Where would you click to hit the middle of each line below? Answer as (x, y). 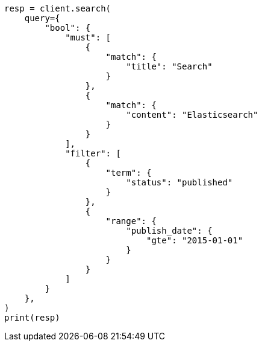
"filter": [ (93, 153)
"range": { (131, 221)
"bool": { (68, 28)
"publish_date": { (169, 231)
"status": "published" (179, 182)
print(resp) (32, 318)
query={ (42, 18)
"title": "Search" (169, 66)
